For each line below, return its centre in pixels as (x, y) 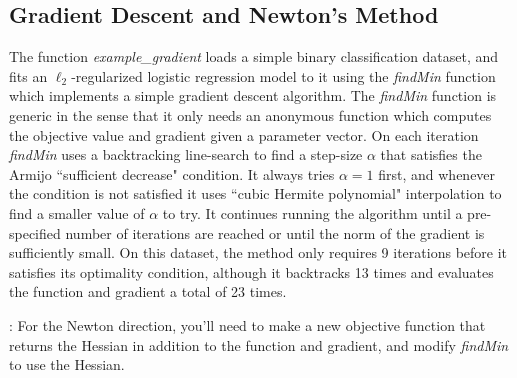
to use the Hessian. (67, 364)
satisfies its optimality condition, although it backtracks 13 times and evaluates (251, 271)
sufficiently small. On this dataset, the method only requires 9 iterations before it (258, 252)
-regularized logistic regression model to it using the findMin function (283, 75)
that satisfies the (431, 154)
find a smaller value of (77, 212)
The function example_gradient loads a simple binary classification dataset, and (254, 56)
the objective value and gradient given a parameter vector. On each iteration (244, 134)
